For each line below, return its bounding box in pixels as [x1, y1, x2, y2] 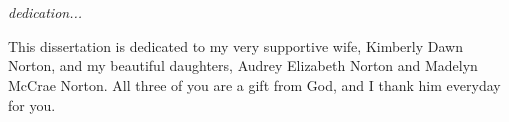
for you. [8, 94, 56, 115]
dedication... [8, 2, 83, 23]
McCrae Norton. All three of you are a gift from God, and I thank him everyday [8, 74, 501, 95]
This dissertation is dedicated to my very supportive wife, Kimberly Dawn [8, 35, 463, 56]
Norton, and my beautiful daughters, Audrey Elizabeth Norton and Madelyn [8, 55, 478, 76]
